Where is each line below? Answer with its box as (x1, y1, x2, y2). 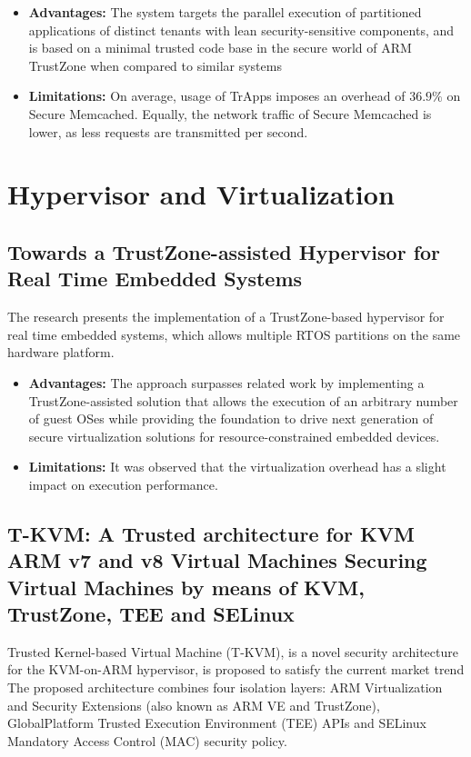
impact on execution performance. (28, 474, 218, 493)
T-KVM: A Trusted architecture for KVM (7, 519, 416, 547)
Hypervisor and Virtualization (7, 175, 395, 213)
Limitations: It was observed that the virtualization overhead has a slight (28, 457, 446, 476)
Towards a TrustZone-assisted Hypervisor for (7, 237, 441, 265)
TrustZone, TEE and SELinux (7, 600, 295, 628)
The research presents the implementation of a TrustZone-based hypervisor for (7, 307, 445, 326)
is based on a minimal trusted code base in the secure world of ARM (28, 38, 412, 57)
